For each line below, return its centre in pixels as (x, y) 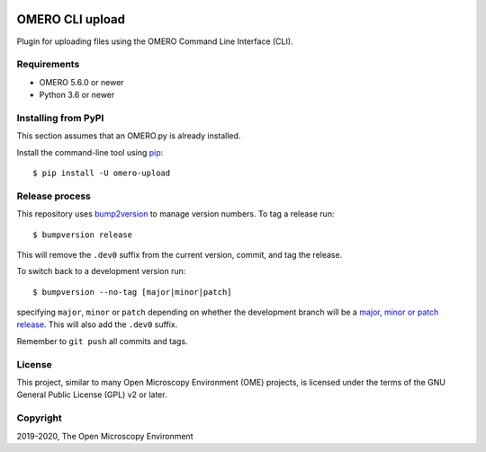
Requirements (48, 65)
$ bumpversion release (83, 235)
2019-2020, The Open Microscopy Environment (105, 436)
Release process (54, 196)
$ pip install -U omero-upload (102, 173)
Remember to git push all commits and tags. (102, 341)
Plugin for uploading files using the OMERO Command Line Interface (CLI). (155, 41)
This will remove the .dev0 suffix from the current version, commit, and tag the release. (180, 254)
